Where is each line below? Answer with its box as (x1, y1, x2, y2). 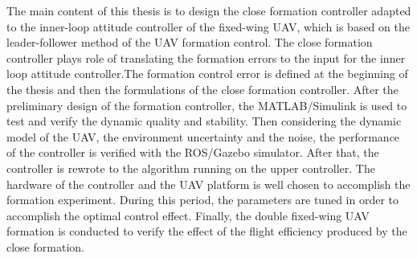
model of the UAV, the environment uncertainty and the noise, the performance (6, 128, 400, 145)
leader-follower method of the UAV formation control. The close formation (6, 34, 373, 51)
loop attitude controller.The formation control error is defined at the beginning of (6, 65, 408, 82)
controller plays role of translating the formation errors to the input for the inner (6, 49, 406, 66)
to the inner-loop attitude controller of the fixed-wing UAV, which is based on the (6, 18, 410, 35)
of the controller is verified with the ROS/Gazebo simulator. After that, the (6, 144, 379, 161)
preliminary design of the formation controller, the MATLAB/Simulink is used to (6, 96, 407, 113)
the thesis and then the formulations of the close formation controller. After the (6, 80, 399, 97)
